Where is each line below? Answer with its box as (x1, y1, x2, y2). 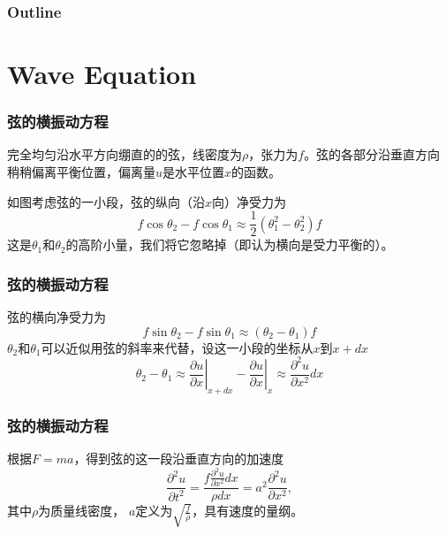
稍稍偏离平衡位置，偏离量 (7, 163, 155, 181)
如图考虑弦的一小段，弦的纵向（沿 (7, 192, 205, 210)
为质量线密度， (38, 501, 125, 520)
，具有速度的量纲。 (192, 501, 304, 520)
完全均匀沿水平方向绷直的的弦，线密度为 (7, 145, 242, 164)
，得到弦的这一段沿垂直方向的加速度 (73, 449, 284, 468)
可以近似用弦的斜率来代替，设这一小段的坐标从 (41, 338, 314, 356)
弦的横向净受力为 (7, 308, 106, 326)
